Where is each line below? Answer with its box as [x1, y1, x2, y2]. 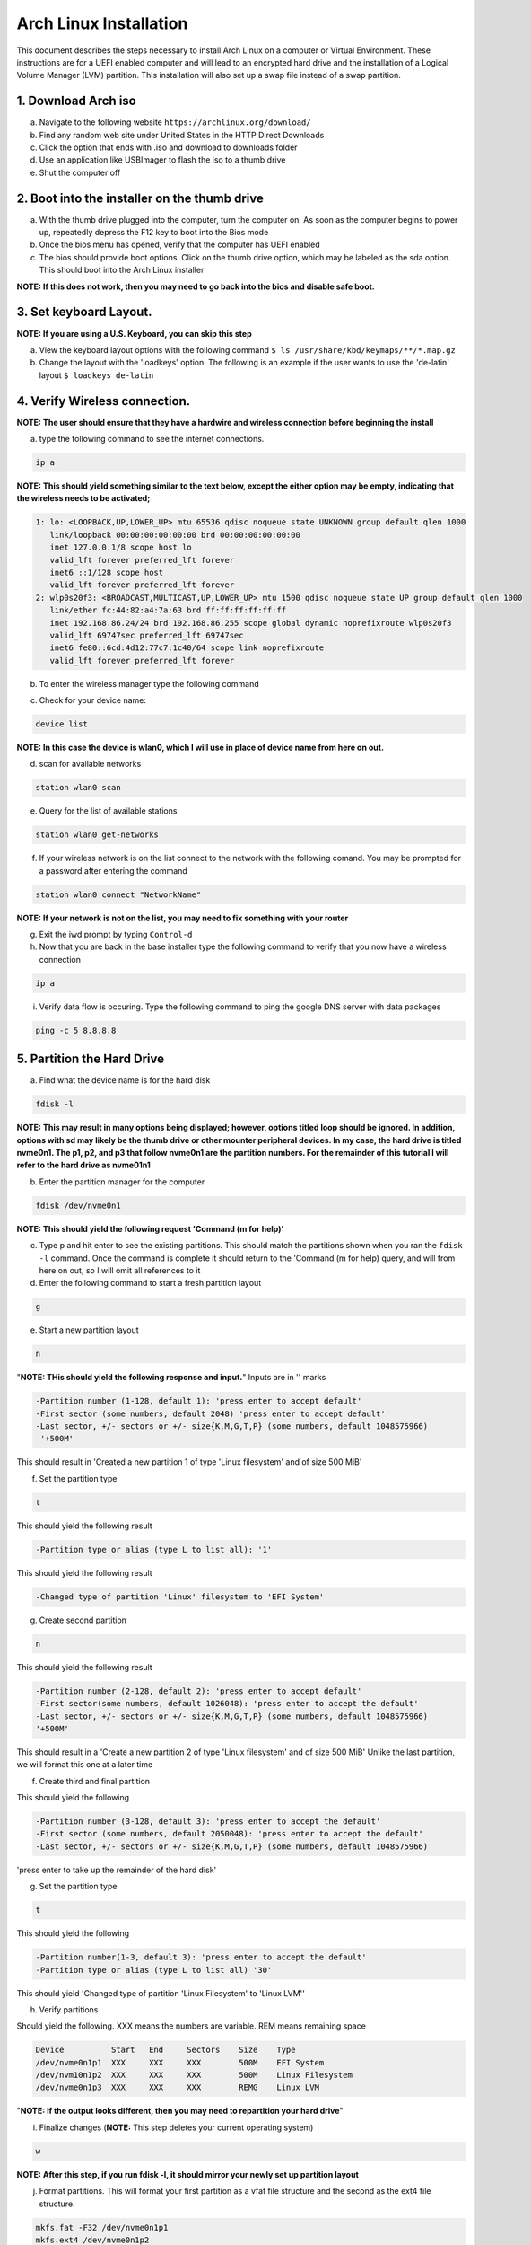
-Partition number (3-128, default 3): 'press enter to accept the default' [35, 1817, 381, 1827]
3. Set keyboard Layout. [16, 304, 152, 320]
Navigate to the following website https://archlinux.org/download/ [39, 117, 311, 128]
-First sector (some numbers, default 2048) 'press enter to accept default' [35, 1408, 386, 1419]
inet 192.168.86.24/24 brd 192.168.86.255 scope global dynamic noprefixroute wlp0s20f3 [49, 618, 452, 628]
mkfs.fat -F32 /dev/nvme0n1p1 [35, 2223, 169, 2232]
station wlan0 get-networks [35, 830, 159, 840]
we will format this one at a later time [16, 1759, 153, 1770]
